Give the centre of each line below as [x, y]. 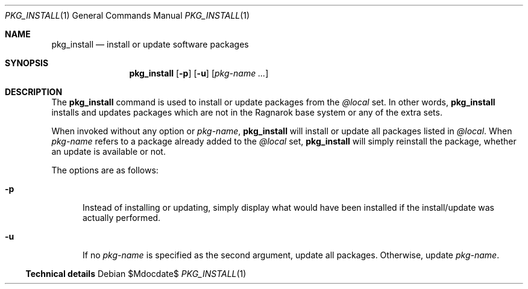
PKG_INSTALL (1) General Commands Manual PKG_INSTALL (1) [127, 15]
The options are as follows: [105, 170]
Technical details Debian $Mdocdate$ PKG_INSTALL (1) [136, 274]
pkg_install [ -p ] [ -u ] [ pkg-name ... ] [199, 73]
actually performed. [122, 218]
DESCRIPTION [34, 92]
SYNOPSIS [27, 63]
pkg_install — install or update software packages [150, 44]
